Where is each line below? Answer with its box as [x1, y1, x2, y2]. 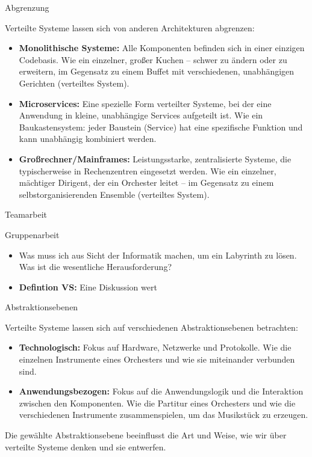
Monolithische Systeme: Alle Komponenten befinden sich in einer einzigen [19, 41, 305, 54]
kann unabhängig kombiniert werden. [19, 132, 157, 145]
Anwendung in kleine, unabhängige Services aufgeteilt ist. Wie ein [19, 109, 263, 121]
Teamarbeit [5, 208, 48, 221]
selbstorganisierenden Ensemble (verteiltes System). [19, 188, 210, 200]
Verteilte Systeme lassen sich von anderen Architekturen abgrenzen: [5, 21, 255, 34]
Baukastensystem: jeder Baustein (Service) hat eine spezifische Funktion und [19, 120, 303, 133]
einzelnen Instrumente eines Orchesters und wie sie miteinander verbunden [19, 353, 295, 366]
